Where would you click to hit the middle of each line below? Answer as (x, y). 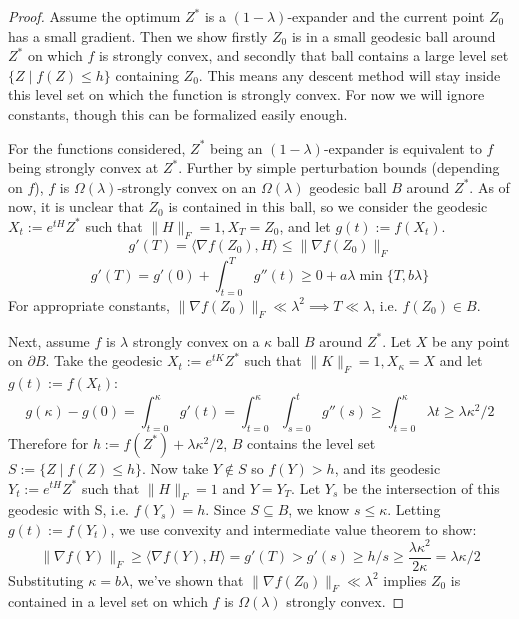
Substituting (46, 579)
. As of (489, 186)
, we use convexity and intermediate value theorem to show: (293, 528)
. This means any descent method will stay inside (349, 74)
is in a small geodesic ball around (393, 35)
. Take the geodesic (104, 360)
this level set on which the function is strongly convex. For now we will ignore (246, 94)
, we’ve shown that (186, 579)
